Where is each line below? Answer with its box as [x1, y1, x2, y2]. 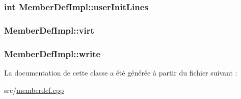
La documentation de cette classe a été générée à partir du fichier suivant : [4, 67, 237, 78]
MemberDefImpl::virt [4, 23, 94, 36]
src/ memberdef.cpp [4, 84, 64, 95]
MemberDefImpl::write [4, 47, 101, 60]
